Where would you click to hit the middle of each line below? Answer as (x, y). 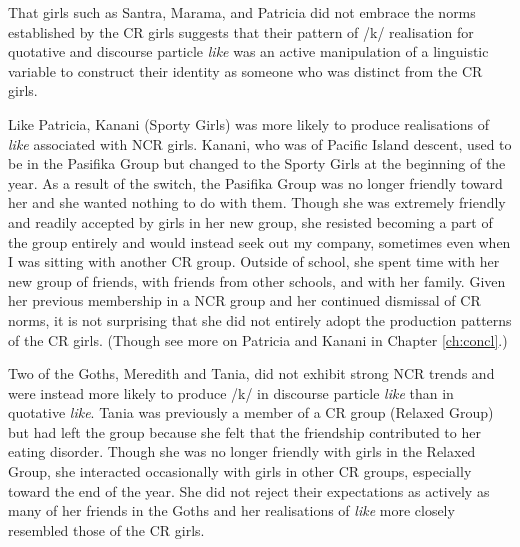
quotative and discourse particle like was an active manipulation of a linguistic (248, 51)
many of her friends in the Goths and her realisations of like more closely (231, 510)
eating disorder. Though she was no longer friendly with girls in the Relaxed (242, 451)
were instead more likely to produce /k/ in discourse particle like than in (231, 392)
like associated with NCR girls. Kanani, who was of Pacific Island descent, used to (260, 143)
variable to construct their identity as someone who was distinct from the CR (245, 70)
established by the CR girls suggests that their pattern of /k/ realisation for (241, 31)
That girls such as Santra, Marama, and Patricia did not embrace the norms (242, 12)
